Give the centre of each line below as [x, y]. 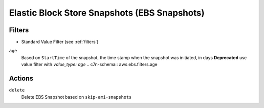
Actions [21, 78]
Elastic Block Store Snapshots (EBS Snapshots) [107, 13]
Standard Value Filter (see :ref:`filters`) [60, 42]
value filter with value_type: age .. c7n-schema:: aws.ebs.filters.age [89, 65]
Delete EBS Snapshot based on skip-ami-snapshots [77, 97]
